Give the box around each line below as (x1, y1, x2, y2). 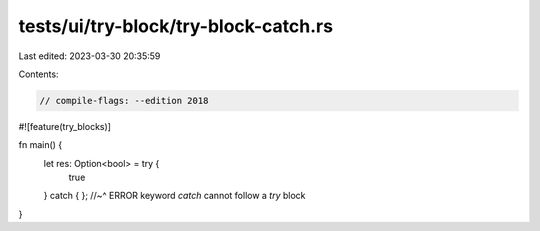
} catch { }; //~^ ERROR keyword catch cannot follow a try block (43, 190, 306, 202)
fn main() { (18, 139, 63, 151)
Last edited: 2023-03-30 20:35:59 (18, 50, 161, 62)
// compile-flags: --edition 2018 (39, 95, 209, 106)
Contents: (18, 68, 59, 80)
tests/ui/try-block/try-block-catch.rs (18, 15, 334, 37)
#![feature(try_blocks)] (18, 120, 112, 132)
